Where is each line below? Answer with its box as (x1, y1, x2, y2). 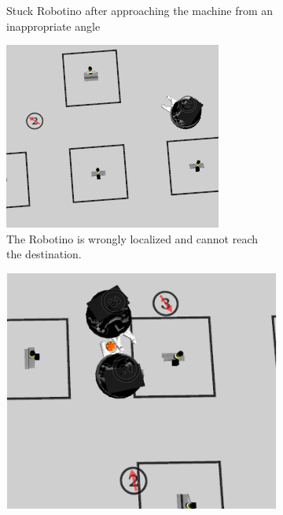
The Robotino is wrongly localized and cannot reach (6, 230, 259, 246)
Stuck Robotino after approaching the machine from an (6, 2, 274, 18)
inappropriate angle (6, 17, 101, 34)
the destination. (6, 246, 82, 262)
